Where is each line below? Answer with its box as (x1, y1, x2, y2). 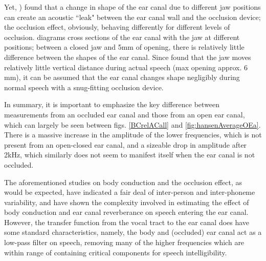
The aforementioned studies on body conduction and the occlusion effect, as (4, 176, 242, 187)
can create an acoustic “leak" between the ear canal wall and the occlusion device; (4, 11, 261, 22)
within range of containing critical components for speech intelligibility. (4, 247, 227, 257)
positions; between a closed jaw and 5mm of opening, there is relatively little (4, 42, 245, 52)
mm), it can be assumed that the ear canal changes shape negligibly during (4, 72, 240, 83)
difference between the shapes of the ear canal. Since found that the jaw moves (4, 51, 251, 62)
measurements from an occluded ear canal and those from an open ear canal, (4, 109, 245, 119)
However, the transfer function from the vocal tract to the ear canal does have (4, 216, 250, 227)
